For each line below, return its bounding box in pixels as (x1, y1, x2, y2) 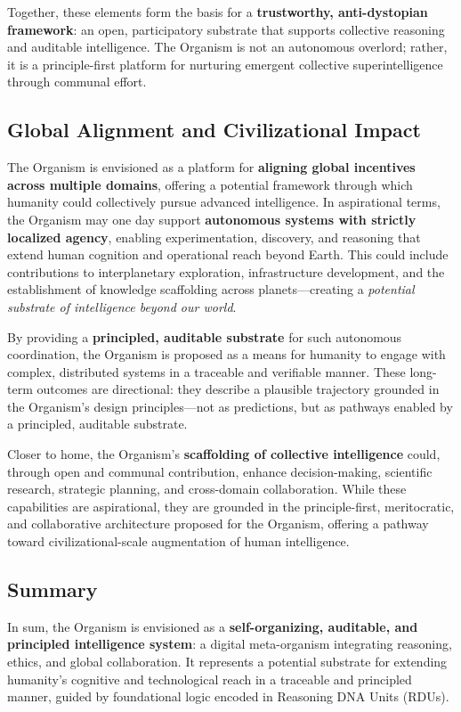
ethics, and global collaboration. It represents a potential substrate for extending (7, 652, 448, 671)
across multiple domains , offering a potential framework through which (7, 175, 413, 193)
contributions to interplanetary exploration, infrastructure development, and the (7, 262, 445, 281)
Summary (7, 576, 98, 603)
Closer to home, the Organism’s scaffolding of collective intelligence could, (7, 445, 441, 463)
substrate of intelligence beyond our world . (7, 297, 237, 315)
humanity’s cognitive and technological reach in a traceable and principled (7, 669, 412, 688)
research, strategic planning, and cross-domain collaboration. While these (7, 479, 407, 498)
